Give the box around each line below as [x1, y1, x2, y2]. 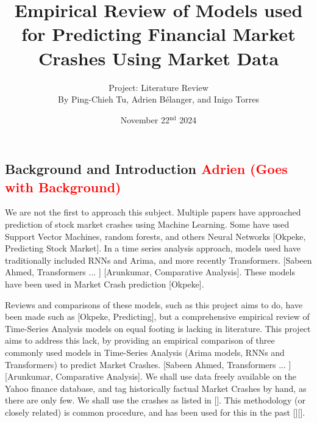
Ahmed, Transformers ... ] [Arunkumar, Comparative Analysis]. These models [5, 266, 295, 278]
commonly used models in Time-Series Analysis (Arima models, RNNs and [5, 346, 285, 359]
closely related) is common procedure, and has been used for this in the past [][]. [5, 405, 305, 418]
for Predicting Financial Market [21, 21, 296, 46]
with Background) [5, 177, 121, 196]
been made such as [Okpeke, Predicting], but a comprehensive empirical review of [5, 310, 310, 323]
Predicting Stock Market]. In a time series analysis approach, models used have [5, 242, 301, 255]
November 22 [120, 113, 169, 126]
